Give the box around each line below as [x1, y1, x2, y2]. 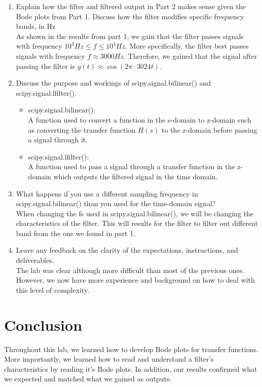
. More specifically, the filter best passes [125, 41, 249, 51]
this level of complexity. [16, 284, 90, 295]
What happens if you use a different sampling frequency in [16, 188, 198, 199]
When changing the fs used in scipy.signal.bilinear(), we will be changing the [16, 208, 254, 218]
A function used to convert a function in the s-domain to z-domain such [28, 114, 251, 125]
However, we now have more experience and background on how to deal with [16, 275, 255, 285]
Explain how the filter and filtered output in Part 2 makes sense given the [16, 1, 246, 11]
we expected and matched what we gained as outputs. [4, 373, 172, 384]
